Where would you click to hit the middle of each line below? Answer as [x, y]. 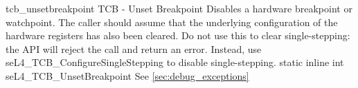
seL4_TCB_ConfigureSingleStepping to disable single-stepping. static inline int [175, 62]
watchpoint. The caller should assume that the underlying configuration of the [172, 22]
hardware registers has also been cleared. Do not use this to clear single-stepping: [178, 35]
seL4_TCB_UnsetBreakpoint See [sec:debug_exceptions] [127, 75]
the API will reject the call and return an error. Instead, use [134, 48]
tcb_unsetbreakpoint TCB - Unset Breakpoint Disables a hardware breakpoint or [179, 8]
